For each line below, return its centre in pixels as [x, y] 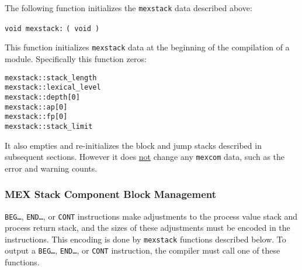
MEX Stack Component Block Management [111, 194]
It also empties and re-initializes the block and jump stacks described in [133, 145]
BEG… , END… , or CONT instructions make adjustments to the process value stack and [151, 216]
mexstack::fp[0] [36, 117]
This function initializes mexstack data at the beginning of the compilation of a [147, 47]
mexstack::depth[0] [42, 97]
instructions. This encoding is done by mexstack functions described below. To [145, 239]
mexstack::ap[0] [36, 107]
